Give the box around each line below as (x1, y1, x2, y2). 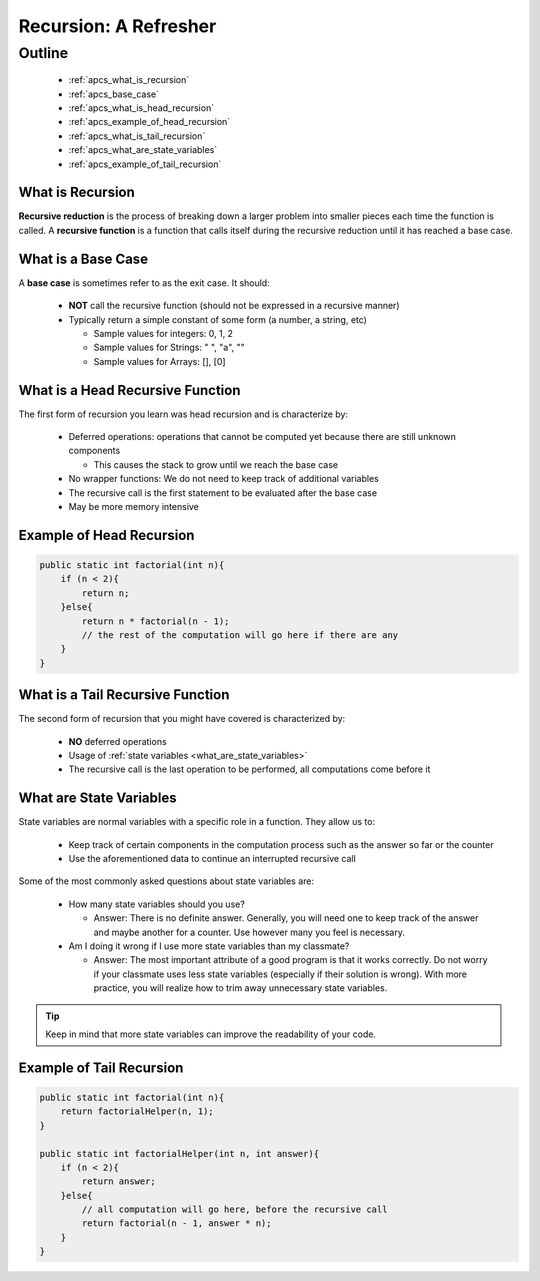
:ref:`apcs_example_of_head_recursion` (68, 116, 231, 128)
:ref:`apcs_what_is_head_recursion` (68, 101, 215, 114)
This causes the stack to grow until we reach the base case (93, 458, 339, 470)
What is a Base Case (18, 250, 149, 267)
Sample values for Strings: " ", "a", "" (93, 341, 245, 354)
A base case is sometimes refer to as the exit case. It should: (18, 276, 270, 289)
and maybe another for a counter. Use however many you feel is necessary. (93, 926, 405, 938)
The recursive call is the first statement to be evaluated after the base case (68, 486, 378, 499)
